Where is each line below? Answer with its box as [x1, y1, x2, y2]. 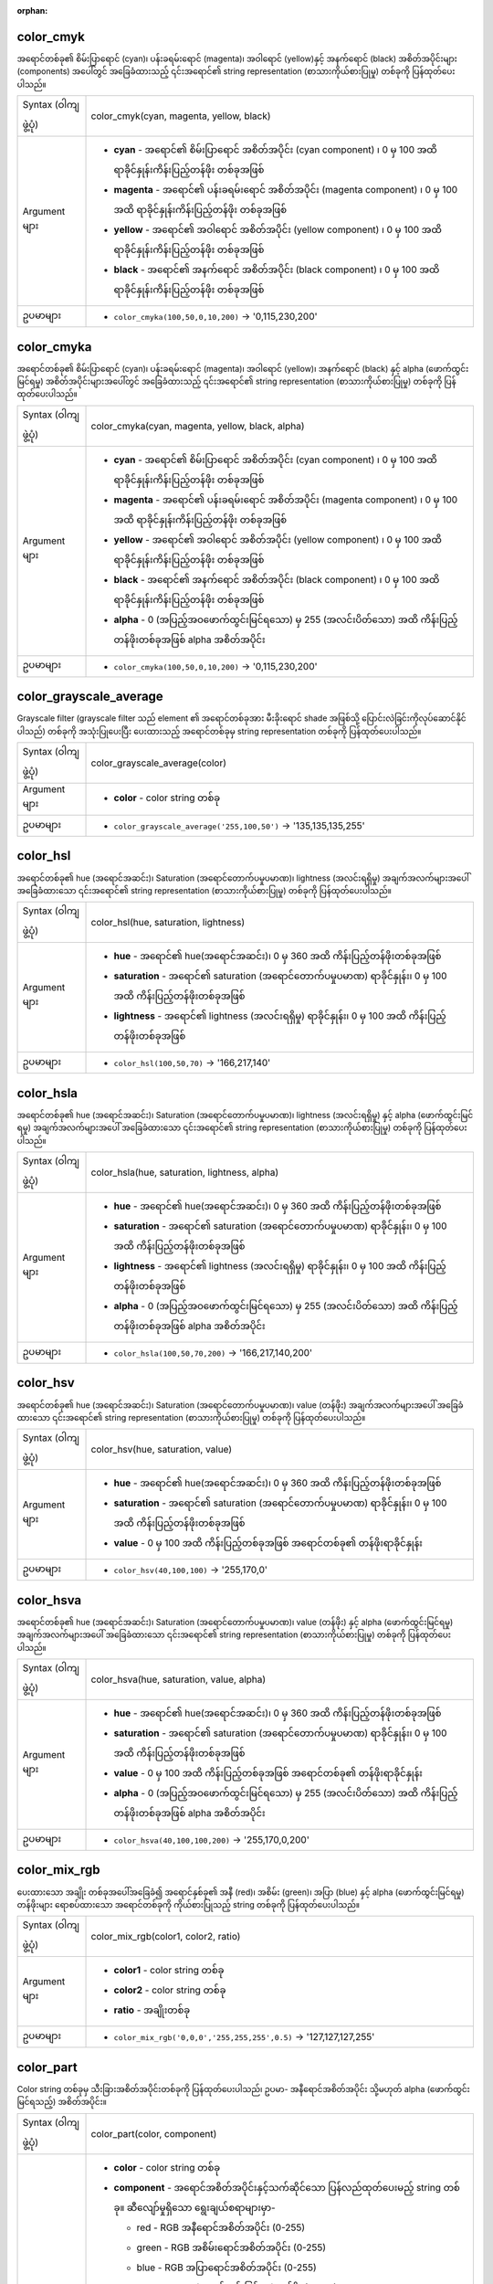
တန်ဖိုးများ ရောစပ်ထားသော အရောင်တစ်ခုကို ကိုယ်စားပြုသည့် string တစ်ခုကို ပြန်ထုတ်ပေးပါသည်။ [16, 1898, 361, 1909]
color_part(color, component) [90, 2127, 217, 2140]
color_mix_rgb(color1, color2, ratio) [90, 1930, 241, 1943]
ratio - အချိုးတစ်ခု [113, 2004, 191, 2016]
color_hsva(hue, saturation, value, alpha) [90, 1673, 267, 1686]
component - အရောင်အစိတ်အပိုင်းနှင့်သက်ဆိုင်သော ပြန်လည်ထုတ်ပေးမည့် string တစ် [113, 2181, 460, 2194]
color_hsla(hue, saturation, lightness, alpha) [90, 1166, 278, 1179]
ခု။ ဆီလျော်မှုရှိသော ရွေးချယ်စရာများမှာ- [113, 2201, 276, 2214]
